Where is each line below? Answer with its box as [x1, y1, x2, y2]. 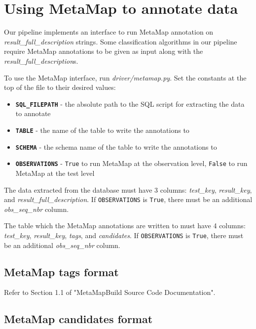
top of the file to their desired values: [4, 82, 116, 92]
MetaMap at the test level [15, 167, 95, 178]
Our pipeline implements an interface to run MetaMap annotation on [4, 27, 214, 37]
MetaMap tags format [4, 264, 119, 279]
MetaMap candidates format [4, 311, 153, 327]
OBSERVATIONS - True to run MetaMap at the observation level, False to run [15, 158, 248, 168]
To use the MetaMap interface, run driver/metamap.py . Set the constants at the [4, 72, 247, 82]
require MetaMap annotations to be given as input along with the [4, 46, 203, 56]
